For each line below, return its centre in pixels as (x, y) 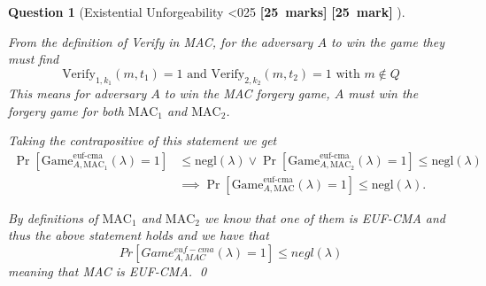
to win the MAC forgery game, (247, 93)
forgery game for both (66, 110)
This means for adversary (77, 93)
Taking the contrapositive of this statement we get (143, 140)
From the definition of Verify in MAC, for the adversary (161, 41)
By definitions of (53, 217)
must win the (383, 93)
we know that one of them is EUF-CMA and (325, 217)
